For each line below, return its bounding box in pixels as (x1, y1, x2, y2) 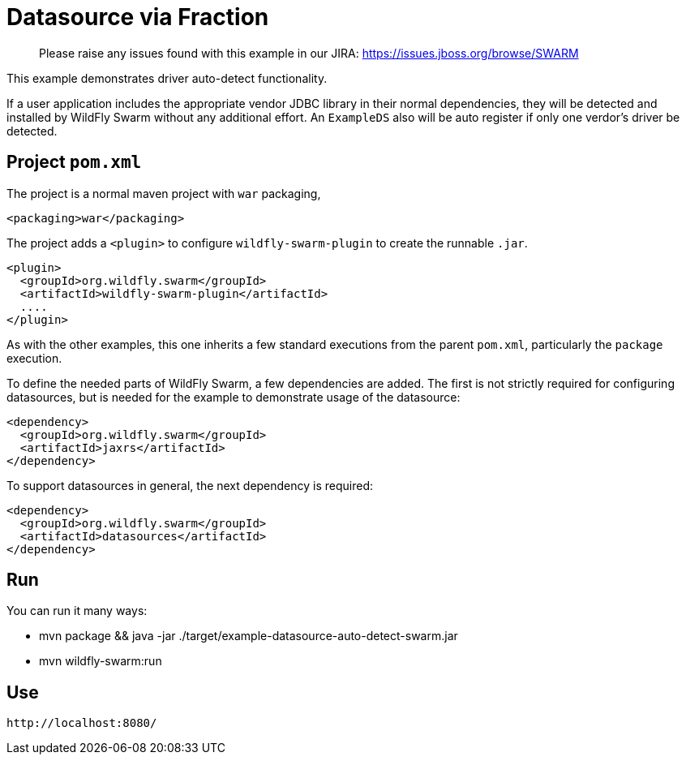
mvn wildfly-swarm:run (39, 654, 162, 669)
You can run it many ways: (6, 604, 148, 618)
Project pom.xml (6, 152, 142, 173)
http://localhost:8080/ (6, 716, 157, 730)
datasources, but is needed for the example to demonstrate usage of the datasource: (6, 389, 461, 404)
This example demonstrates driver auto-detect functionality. (6, 71, 328, 85)
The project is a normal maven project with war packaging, (6, 186, 321, 200)
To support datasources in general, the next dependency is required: (6, 478, 374, 492)
